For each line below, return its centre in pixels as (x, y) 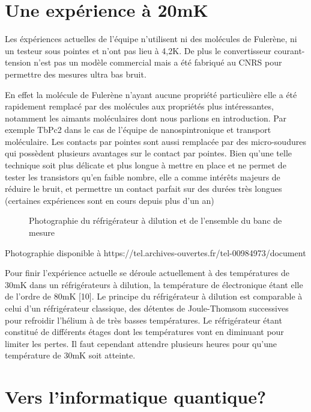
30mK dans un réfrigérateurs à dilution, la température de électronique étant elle (154, 284)
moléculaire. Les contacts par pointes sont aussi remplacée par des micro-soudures (155, 141)
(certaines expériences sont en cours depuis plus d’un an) (110, 200)
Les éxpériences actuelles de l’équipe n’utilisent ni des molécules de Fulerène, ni (151, 39)
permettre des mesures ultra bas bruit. (76, 74)
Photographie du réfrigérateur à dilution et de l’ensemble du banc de (155, 220)
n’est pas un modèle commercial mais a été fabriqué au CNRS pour (158, 62)
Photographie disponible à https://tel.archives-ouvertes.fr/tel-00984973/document (155, 252)
